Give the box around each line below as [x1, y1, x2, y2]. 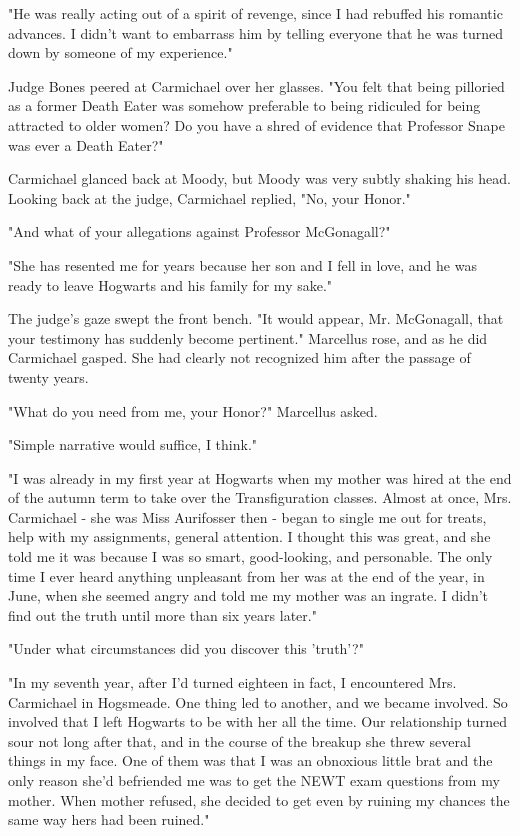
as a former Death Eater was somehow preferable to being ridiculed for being [8, 95, 481, 116]
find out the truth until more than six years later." [8, 604, 317, 625]
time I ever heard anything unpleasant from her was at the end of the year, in [8, 565, 485, 586]
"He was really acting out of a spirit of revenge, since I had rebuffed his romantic [8, 3, 503, 23]
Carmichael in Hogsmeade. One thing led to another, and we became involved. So [8, 691, 508, 712]
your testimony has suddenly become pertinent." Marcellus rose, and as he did [8, 327, 488, 348]
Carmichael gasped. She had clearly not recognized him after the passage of [8, 347, 471, 368]
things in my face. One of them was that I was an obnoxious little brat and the [8, 750, 493, 771]
